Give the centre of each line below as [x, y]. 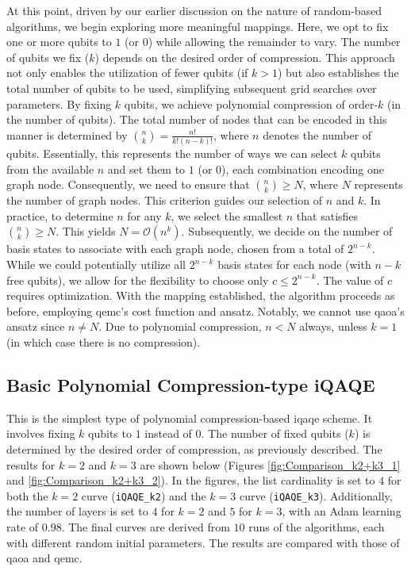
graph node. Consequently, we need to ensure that [128, 184]
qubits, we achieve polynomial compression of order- [251, 103]
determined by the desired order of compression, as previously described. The [194, 448]
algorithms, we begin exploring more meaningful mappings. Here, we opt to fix [198, 26]
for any [144, 215]
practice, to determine [60, 215]
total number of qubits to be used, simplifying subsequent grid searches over [192, 88]
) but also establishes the [338, 73]
